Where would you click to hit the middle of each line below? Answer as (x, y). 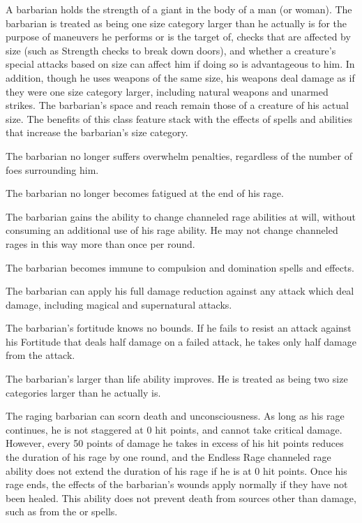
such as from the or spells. (62, 511)
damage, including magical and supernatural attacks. (119, 304)
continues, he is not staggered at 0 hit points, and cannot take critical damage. (174, 429)
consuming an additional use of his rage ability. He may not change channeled (172, 230)
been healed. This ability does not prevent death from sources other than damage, (181, 498)
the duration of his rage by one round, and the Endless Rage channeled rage (168, 457)
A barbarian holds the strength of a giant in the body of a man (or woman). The (179, 9)
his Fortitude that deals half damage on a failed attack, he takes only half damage (181, 341)
